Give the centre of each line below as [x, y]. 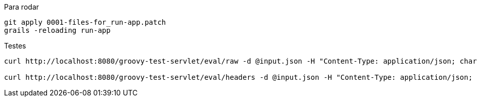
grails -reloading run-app [57, 30]
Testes [15, 46]
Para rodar [22, 7]
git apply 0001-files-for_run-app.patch [85, 22]
